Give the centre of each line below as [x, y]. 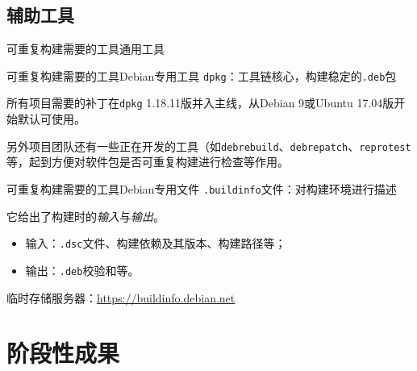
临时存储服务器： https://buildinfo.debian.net [121, 297]
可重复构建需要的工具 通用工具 [85, 49]
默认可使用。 [51, 119]
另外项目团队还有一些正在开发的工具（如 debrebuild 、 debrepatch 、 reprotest [209, 146]
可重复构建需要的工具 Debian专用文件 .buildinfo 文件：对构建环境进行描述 [202, 188]
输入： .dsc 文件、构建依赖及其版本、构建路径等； [156, 243]
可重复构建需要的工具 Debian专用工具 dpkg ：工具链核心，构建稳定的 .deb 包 [202, 75]
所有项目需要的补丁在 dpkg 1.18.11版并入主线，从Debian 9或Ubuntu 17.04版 [200, 103]
